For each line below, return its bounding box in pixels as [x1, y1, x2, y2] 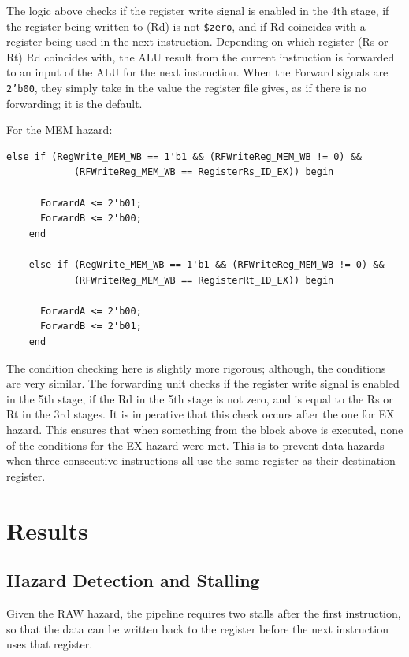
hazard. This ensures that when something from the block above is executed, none [6, 421, 403, 437]
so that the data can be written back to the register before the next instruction [6, 620, 389, 637]
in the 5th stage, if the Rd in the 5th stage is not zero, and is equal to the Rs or [6, 390, 393, 406]
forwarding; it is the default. [6, 95, 143, 111]
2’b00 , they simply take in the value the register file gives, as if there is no [6, 80, 367, 96]
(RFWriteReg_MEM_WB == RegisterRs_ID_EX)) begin [73, 166, 334, 178]
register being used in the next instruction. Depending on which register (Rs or [6, 33, 389, 50]
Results [6, 514, 88, 546]
